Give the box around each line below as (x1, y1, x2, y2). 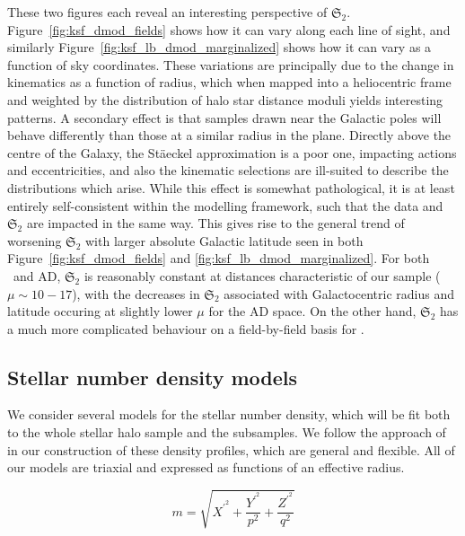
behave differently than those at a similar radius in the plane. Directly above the (7, 126, 452, 145)
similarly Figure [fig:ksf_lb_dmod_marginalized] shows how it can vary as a (7, 38, 432, 57)
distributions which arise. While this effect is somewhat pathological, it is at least (7, 178, 455, 197)
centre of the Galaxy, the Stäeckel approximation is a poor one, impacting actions (7, 143, 457, 162)
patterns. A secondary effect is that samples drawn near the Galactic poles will (7, 108, 442, 127)
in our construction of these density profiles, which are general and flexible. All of (7, 440, 455, 459)
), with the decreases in (72, 284, 200, 303)
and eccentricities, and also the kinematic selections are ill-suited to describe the (7, 161, 449, 180)
